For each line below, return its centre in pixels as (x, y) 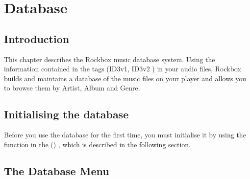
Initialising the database (66, 114)
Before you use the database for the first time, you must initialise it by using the (125, 135)
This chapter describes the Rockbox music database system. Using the (110, 59)
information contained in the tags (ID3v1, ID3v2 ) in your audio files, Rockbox (123, 69)
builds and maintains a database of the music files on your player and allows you (125, 78)
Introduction (37, 38)
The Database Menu (57, 170)
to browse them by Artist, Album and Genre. (72, 88)
